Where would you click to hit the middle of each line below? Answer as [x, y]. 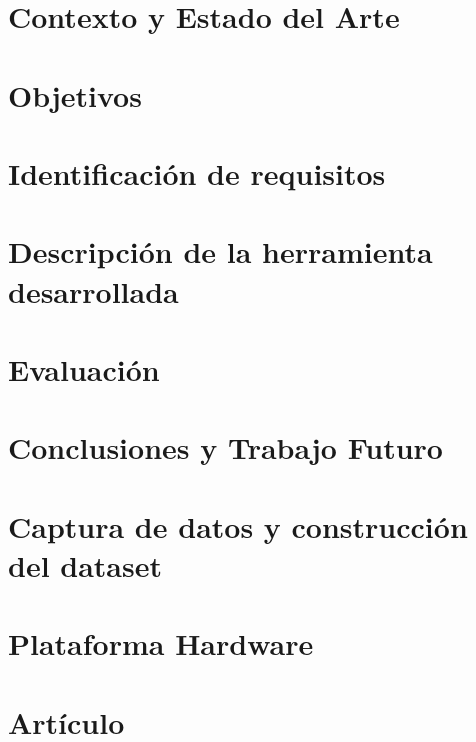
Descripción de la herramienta [220, 251]
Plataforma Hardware [161, 643]
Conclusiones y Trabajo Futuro [225, 447]
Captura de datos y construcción [238, 525]
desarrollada [93, 290]
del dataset [85, 564]
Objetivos [75, 94]
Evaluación [84, 368]
